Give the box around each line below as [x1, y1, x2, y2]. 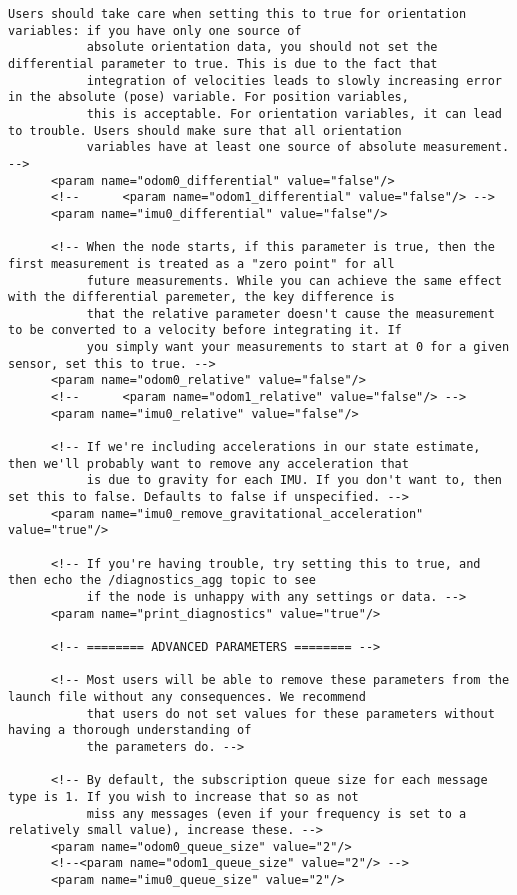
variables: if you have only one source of [8, 23, 302, 38]
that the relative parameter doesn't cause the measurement [86, 306, 495, 321]
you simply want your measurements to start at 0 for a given [86, 340, 510, 355]
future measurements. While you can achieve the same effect [86, 273, 502, 288]
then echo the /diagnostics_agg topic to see [8, 573, 316, 588]
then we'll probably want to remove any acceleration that [8, 456, 409, 471]
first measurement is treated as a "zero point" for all [8, 256, 395, 271]
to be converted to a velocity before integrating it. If [8, 323, 402, 338]
